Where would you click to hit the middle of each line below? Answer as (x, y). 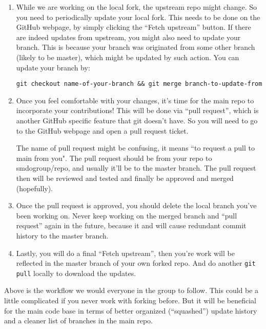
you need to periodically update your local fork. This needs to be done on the (138, 17)
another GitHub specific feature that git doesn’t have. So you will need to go (137, 120)
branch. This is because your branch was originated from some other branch (136, 47)
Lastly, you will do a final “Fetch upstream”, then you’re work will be (125, 253)
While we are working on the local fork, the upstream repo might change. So (137, 7)
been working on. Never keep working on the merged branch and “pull (127, 215)
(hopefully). (35, 188)
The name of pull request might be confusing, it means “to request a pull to (135, 148)
